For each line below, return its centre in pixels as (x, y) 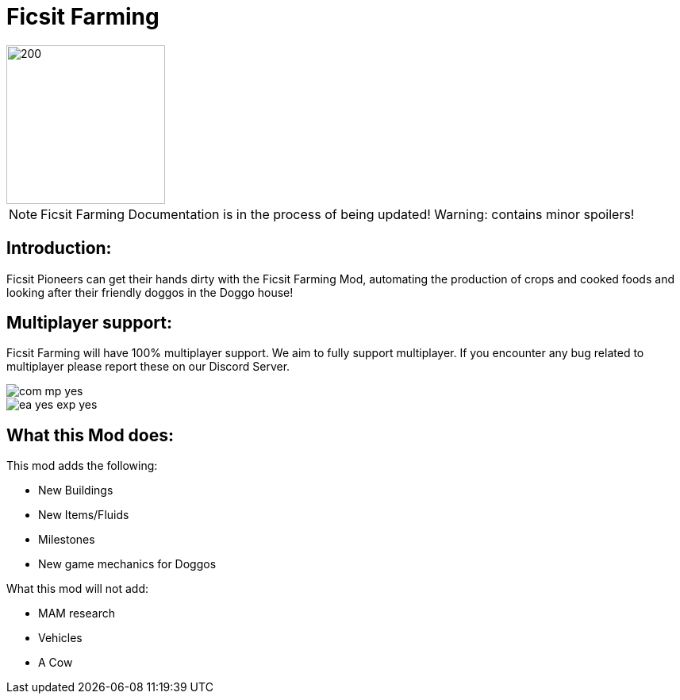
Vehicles (60, 638)
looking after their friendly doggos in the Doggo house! (150, 292)
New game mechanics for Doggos (127, 564)
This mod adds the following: (82, 466)
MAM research (77, 613)
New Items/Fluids (84, 515)
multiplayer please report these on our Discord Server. (148, 367)
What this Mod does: (90, 435)
